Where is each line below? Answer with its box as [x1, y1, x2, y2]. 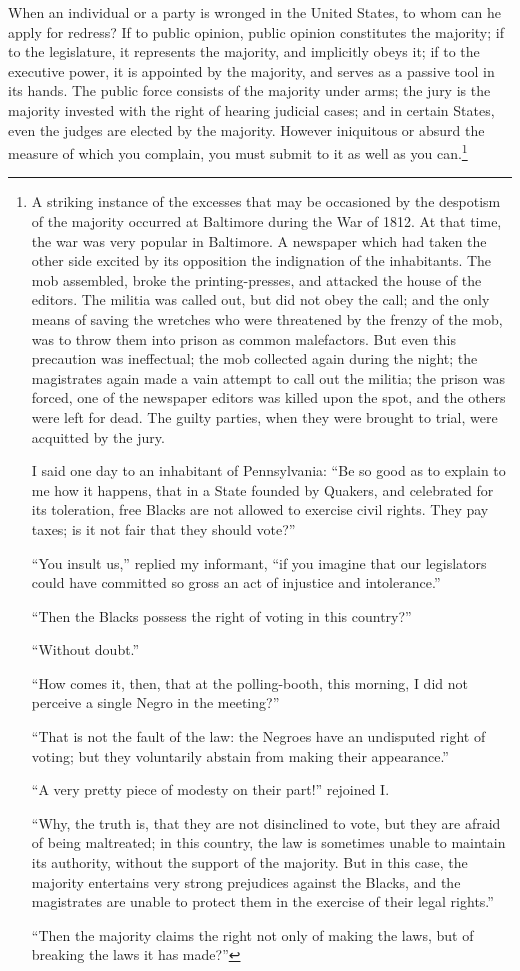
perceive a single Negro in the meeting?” [31, 692, 280, 713]
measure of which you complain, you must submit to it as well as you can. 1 [8, 140, 468, 163]
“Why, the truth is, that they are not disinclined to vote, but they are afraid [31, 812, 501, 833]
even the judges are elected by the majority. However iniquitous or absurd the [8, 119, 485, 140]
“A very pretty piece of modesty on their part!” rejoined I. [31, 779, 390, 800]
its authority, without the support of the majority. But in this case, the [31, 852, 468, 873]
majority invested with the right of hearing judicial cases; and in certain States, [8, 99, 495, 120]
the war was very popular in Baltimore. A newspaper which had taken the [31, 230, 487, 251]
